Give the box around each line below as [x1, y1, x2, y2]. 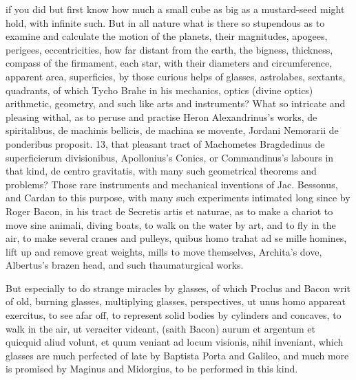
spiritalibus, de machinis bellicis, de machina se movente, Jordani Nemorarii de [6, 123, 339, 137]
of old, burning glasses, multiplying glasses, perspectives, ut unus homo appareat [6, 294, 346, 309]
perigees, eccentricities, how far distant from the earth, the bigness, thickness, [6, 42, 333, 56]
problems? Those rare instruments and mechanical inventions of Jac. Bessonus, [6, 177, 338, 191]
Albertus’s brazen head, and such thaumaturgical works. [6, 258, 244, 272]
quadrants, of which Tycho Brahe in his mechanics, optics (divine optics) [6, 82, 313, 97]
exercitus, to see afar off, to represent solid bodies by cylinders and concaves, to [6, 308, 342, 322]
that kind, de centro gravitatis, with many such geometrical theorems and [6, 164, 317, 178]
